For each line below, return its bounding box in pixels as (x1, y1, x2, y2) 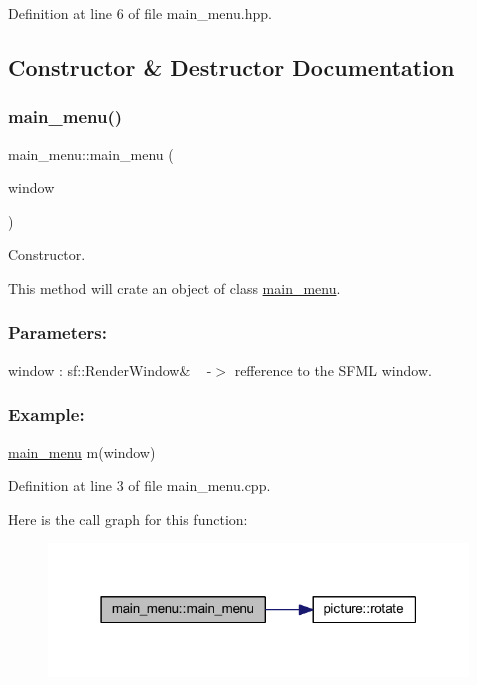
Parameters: (8, 320, 108, 345)
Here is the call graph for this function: (8, 508, 248, 529)
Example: (8, 402, 85, 427)
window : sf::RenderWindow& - (8, 359, 212, 380)
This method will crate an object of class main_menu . (8, 277, 341, 298)
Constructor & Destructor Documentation (8, 51, 455, 82)
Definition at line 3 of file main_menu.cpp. (8, 475, 271, 496)
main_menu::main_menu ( (8, 143, 174, 164)
